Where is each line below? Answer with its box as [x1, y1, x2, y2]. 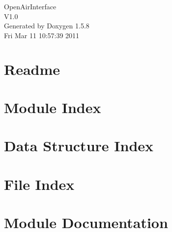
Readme [4, 59, 60, 79]
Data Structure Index [4, 136, 154, 156]
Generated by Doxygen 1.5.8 [4, 21, 89, 31]
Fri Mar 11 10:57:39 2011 [4, 30, 80, 40]
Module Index [4, 97, 101, 117]
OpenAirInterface [4, 1, 57, 11]
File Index [4, 174, 75, 194]
